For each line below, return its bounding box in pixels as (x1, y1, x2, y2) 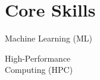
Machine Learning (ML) (5, 32, 93, 44)
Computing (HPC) (5, 63, 73, 76)
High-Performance (5, 52, 71, 64)
